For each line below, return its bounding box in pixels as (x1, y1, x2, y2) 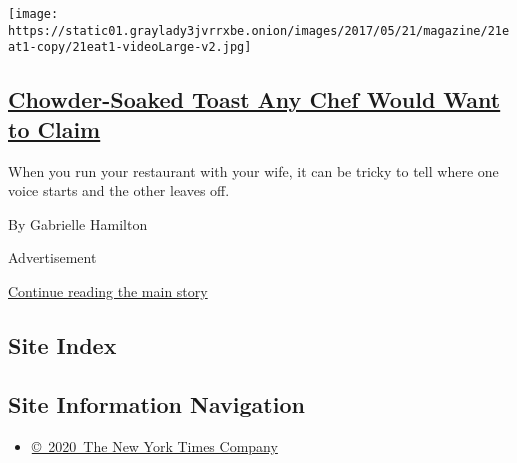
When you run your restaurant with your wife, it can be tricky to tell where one (8, 160, 499, 181)
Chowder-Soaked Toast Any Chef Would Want (8, 84, 501, 115)
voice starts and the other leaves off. (8, 180, 230, 201)
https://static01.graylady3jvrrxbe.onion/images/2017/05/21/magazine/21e (8, 23, 510, 38)
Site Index (8, 329, 117, 360)
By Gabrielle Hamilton (8, 213, 148, 234)
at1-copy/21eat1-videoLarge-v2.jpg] (8, 40, 252, 55)
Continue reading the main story (8, 280, 208, 301)
